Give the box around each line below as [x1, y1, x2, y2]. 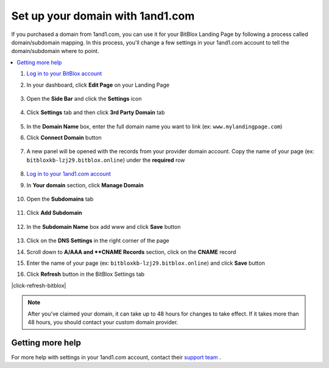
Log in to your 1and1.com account [26, 170, 111, 178]
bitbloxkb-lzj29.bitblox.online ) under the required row [26, 156, 185, 164]
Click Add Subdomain [26, 209, 82, 217]
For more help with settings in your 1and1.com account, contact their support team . [11, 353, 221, 361]
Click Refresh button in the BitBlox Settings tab [26, 270, 145, 278]
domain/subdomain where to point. [11, 48, 99, 55]
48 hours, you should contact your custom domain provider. [27, 318, 179, 326]
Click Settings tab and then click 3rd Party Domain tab [26, 109, 165, 116]
